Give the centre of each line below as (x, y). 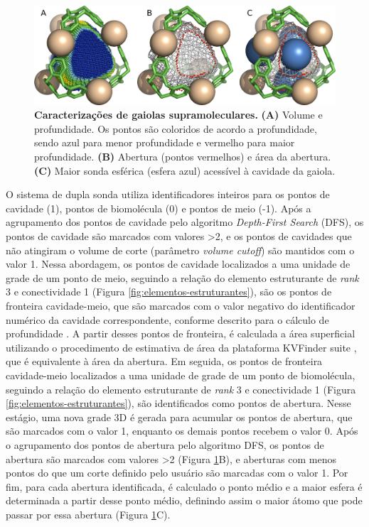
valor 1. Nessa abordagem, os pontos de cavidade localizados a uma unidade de (178, 264)
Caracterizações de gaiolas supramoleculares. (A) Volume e (178, 115)
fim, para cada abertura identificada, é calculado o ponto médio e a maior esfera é (184, 486)
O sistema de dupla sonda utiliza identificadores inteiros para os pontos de (168, 194)
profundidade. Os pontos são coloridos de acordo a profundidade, (176, 128)
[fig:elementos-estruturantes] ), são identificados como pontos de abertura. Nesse (178, 403)
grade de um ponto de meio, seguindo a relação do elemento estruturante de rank (182, 277)
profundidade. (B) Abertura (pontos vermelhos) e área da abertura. (183, 157)
